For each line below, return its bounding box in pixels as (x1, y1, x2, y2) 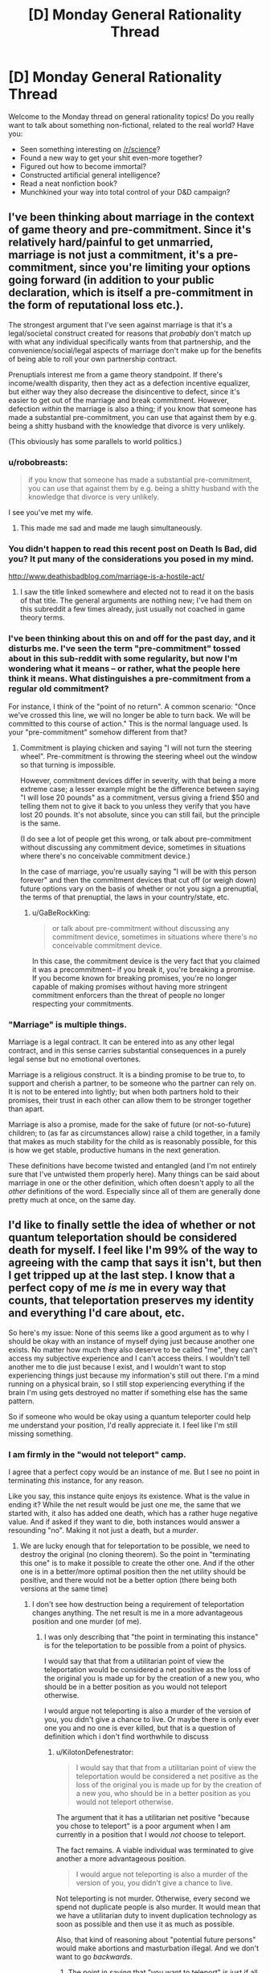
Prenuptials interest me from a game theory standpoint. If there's (8, 369, 223, 379)
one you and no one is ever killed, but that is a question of (43, 1724, 236, 1733)
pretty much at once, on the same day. (8, 1195, 137, 1205)
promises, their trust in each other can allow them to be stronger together (8, 1095, 252, 1105)
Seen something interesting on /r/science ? (19, 144, 161, 154)
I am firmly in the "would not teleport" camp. (8, 1448, 186, 1460)
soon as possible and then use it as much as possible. (55, 1919, 235, 1929)
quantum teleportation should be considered (8, 1231, 237, 1245)
